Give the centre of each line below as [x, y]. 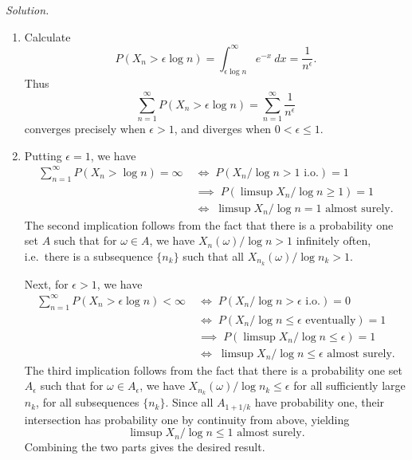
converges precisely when [85, 129]
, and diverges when [223, 129]
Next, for [46, 283]
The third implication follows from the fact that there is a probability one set [213, 370]
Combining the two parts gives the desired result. [145, 447]
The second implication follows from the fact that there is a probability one [209, 224]
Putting [43, 155]
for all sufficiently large [349, 385]
